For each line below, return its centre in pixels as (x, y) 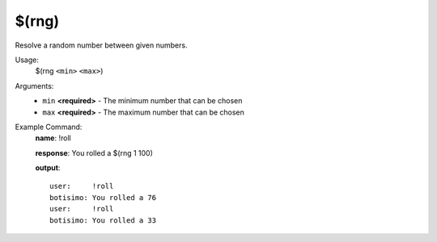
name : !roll (53, 138)
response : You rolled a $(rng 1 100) (94, 152)
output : (48, 168)
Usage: (27, 60)
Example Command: (49, 127)
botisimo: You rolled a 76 (103, 197)
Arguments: (34, 86)
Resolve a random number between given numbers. (101, 45)
